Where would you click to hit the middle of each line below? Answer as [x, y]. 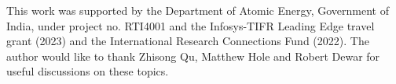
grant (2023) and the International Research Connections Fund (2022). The [188, 41]
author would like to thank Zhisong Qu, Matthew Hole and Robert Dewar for [193, 56]
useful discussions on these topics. [88, 71]
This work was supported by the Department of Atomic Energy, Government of [198, 10]
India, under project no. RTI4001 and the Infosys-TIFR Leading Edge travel [191, 25]
